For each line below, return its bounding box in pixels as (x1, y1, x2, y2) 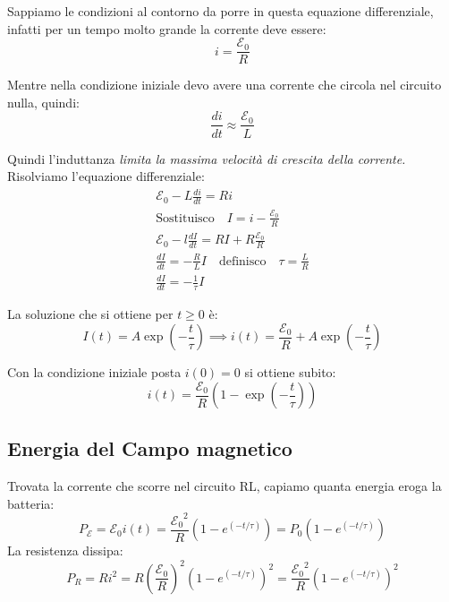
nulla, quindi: (7, 92, 80, 111)
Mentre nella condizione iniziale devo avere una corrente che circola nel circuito (7, 75, 442, 94)
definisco (218, 254, 267, 268)
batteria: (7, 494, 55, 512)
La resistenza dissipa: (7, 541, 123, 560)
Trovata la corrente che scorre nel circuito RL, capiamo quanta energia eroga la (7, 477, 442, 495)
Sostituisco (156, 211, 215, 225)
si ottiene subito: (244, 363, 336, 382)
